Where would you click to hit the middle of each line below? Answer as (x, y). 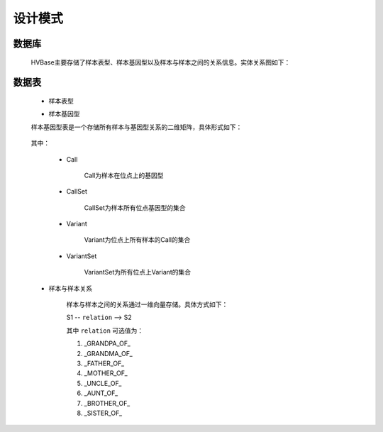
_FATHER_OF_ (104, 363)
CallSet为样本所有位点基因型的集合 (135, 207)
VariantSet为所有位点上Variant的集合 (138, 272)
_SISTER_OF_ (103, 413)
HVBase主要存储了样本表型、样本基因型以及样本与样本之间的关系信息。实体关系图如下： (161, 62)
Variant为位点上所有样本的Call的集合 (137, 240)
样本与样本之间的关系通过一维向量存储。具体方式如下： (147, 304)
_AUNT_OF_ (101, 393)
